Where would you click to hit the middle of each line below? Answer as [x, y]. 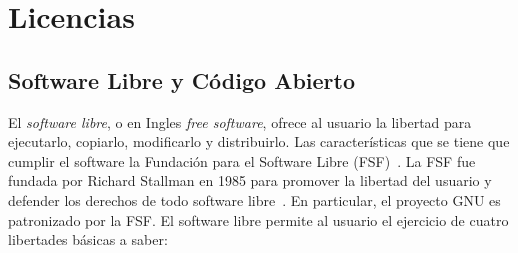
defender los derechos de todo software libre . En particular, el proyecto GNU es [254, 199]
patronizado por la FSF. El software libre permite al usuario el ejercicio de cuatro [258, 219]
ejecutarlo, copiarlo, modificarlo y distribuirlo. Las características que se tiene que [259, 141]
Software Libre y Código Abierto [182, 79]
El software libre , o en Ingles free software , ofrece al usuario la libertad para [240, 121]
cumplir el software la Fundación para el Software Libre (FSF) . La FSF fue [242, 160]
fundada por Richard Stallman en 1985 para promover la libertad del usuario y [250, 180]
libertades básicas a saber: [88, 239]
